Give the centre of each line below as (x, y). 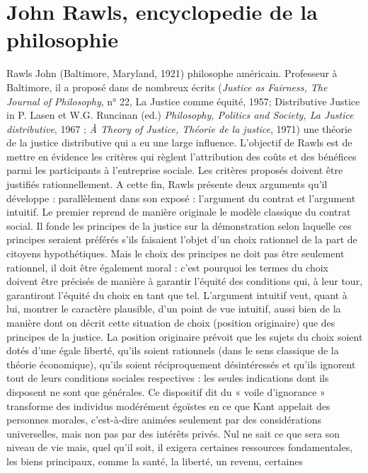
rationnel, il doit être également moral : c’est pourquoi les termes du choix (168, 267)
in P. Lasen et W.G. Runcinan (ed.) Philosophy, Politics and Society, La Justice (180, 115)
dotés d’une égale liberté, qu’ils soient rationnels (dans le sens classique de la (173, 350)
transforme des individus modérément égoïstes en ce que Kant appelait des (168, 405)
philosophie (63, 39)
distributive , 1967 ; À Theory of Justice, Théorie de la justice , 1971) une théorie (179, 128)
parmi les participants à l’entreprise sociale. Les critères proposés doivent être (175, 170)
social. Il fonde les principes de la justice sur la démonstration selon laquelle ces (179, 225)
